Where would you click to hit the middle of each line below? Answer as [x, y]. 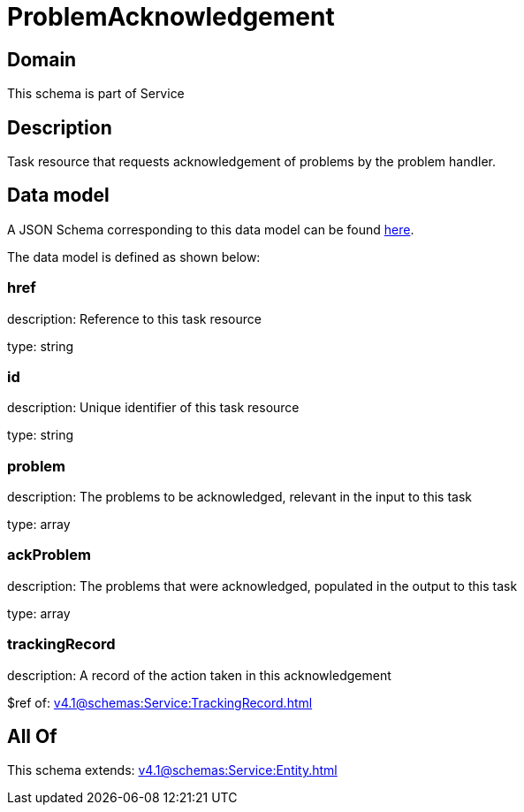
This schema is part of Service [96, 94]
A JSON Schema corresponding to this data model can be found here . [211, 229]
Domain [42, 59]
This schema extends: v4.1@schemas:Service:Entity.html [172, 770]
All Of [32, 737]
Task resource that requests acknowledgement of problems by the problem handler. [251, 162]
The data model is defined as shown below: [134, 257]
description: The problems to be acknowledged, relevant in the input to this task [239, 497]
